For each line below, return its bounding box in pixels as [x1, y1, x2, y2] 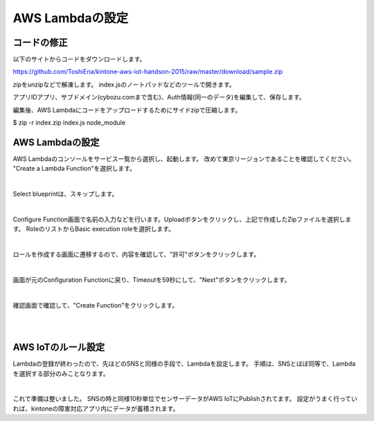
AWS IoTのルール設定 [12, 342, 105, 353]
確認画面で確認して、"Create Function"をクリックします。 [12, 301, 179, 309]
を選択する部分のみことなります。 [12, 369, 110, 377]
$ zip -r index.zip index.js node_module [12, 118, 126, 127]
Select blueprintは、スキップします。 [12, 190, 118, 198]
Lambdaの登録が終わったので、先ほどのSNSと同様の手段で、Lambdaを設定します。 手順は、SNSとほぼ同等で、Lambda [12, 359, 356, 368]
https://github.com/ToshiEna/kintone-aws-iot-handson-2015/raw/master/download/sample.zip [12, 68, 283, 76]
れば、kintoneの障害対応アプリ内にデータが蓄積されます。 [12, 404, 179, 413]
